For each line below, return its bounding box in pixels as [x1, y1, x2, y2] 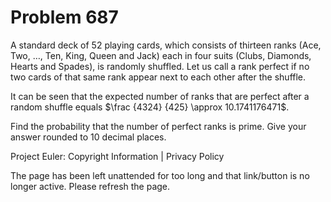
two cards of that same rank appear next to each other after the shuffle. [10, 71, 307, 83]
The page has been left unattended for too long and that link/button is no [10, 169, 310, 181]
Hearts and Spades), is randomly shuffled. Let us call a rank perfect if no [10, 60, 310, 72]
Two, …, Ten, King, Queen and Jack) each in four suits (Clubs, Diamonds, [10, 49, 312, 61]
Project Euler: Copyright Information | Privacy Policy [10, 150, 225, 162]
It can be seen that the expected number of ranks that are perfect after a [10, 90, 310, 102]
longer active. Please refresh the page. [10, 180, 171, 192]
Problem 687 [10, 6, 119, 29]
